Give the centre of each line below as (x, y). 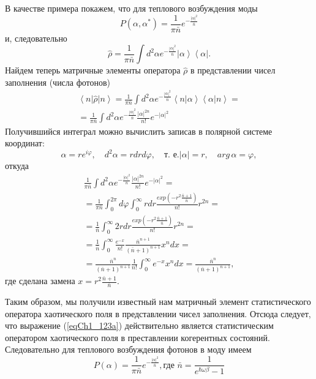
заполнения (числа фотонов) (58, 82)
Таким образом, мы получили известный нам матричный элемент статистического (158, 302)
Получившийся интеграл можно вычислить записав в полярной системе (139, 131)
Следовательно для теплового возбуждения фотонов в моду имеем (128, 349)
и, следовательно (36, 38)
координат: (25, 143)
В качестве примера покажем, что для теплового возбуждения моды (131, 8)
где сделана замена (40, 281)
